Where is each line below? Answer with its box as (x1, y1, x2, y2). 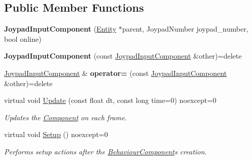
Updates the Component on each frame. (4, 112, 127, 122)
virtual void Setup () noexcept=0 (4, 129, 108, 140)
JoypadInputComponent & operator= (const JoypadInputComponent (4, 67, 227, 78)
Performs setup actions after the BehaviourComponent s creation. (4, 146, 207, 156)
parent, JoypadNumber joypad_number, (122, 23, 248, 34)
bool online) (4, 33, 42, 44)
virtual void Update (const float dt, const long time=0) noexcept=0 (4, 95, 216, 105)
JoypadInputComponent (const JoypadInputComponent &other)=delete (4, 50, 242, 61)
